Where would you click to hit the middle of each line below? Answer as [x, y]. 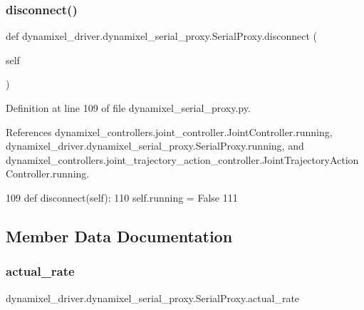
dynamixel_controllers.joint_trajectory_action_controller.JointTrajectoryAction [182, 159]
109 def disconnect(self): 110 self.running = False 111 [122, 197]
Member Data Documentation [119, 236]
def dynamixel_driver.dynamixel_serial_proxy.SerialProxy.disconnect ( [162, 36]
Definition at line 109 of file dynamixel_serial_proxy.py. [128, 108]
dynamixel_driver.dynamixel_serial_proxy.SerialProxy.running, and [155, 146]
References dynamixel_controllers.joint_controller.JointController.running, [169, 131]
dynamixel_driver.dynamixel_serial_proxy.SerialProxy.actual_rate [153, 298]
